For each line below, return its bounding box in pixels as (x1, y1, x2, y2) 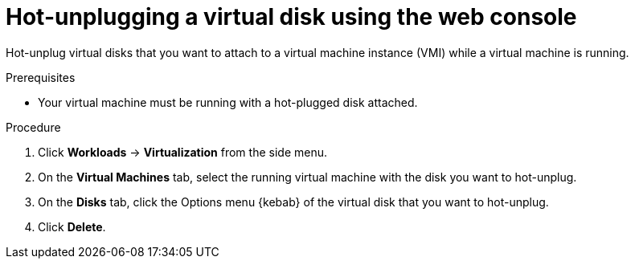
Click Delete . (38, 219, 106, 234)
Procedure (6, 120, 61, 134)
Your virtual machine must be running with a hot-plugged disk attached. (38, 95, 418, 109)
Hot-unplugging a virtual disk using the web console (6, 3, 577, 31)
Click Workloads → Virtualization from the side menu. (38, 145, 327, 159)
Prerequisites (6, 70, 76, 84)
